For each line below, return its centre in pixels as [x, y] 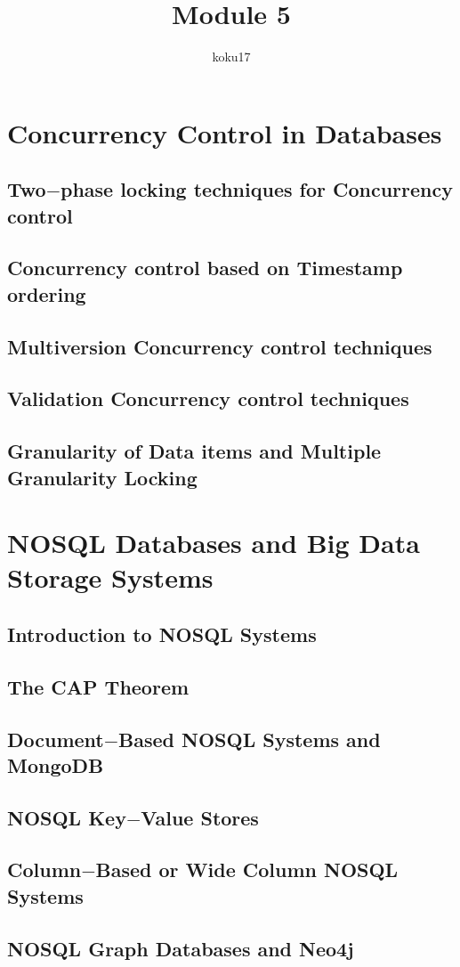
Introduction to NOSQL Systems [162, 634]
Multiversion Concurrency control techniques [220, 346]
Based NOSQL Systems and [250, 739]
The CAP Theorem [98, 686]
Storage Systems [110, 577]
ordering [47, 293]
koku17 [231, 57]
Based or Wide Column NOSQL [247, 869]
